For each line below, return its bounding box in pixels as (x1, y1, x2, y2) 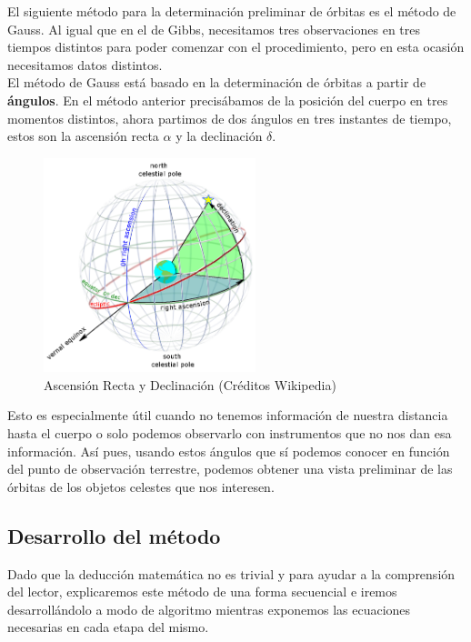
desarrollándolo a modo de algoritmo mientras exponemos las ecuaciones (7, 599, 411, 618)
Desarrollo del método (7, 521, 221, 549)
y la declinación (175, 126, 263, 145)
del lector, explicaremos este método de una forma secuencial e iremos (7, 582, 397, 601)
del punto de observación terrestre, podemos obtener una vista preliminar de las (7, 459, 453, 478)
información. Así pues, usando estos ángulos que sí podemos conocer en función (7, 441, 450, 460)
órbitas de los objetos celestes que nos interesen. (7, 476, 275, 496)
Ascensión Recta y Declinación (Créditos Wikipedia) (44, 375, 336, 394)
